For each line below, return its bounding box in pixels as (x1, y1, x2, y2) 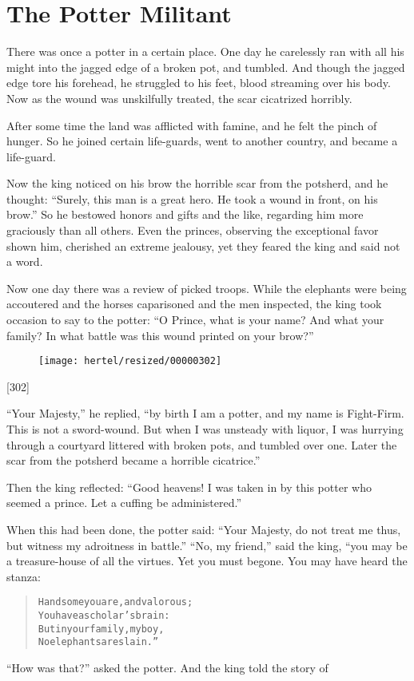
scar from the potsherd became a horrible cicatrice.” (6, 452, 261, 469)
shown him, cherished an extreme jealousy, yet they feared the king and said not (6, 237, 400, 254)
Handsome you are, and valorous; (38, 596, 193, 608)
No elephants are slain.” (38, 636, 159, 648)
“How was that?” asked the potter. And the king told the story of (6, 659, 328, 676)
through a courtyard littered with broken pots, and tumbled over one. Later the (6, 436, 397, 453)
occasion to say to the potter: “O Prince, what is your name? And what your (6, 311, 384, 328)
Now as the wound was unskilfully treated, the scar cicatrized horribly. (6, 89, 352, 106)
